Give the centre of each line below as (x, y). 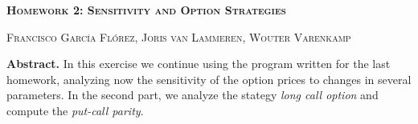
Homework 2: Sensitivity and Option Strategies (146, 10)
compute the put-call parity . (75, 110)
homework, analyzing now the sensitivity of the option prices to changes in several (209, 79)
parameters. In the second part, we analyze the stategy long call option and (193, 95)
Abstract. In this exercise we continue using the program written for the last (199, 64)
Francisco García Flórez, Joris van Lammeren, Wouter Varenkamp (179, 36)
